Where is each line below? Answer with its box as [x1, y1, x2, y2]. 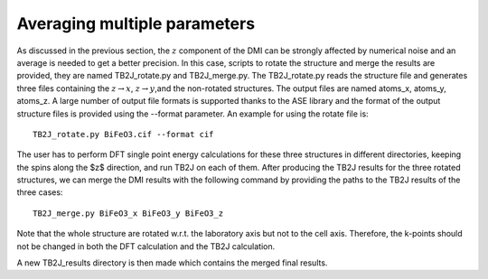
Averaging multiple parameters [16, 14, 256, 33]
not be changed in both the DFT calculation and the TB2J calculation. [16, 240, 276, 252]
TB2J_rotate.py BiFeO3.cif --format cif [33, 129, 214, 139]
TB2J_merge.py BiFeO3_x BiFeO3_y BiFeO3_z [33, 208, 224, 219]
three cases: [16, 187, 63, 198]
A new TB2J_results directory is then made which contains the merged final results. [16, 257, 328, 268]
